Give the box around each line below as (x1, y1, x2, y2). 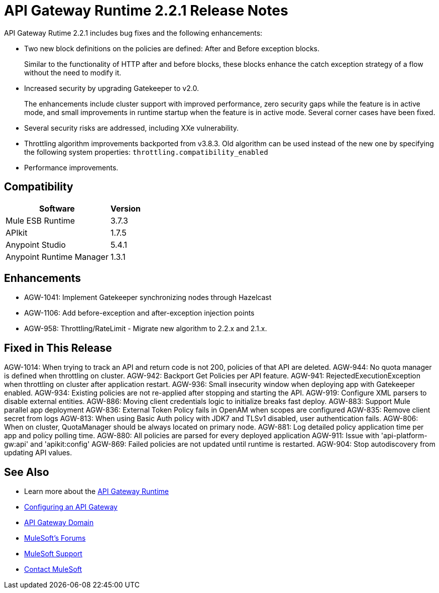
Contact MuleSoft (24, 565, 82, 574)
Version (110, 203, 141, 214)
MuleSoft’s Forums (24, 534, 86, 543)
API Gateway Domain (24, 518, 94, 527)
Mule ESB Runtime (6, 215, 75, 226)
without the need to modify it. (24, 68, 122, 77)
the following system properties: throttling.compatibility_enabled (24, 147, 268, 156)
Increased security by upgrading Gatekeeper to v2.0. (24, 83, 199, 92)
